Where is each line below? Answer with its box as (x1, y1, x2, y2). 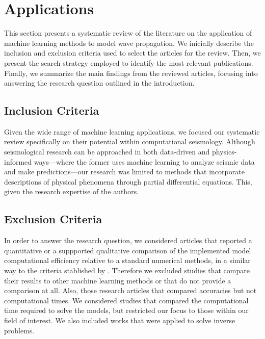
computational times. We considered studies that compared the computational (4, 295, 249, 305)
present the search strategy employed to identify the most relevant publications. (4, 57, 253, 68)
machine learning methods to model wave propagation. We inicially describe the (4, 37, 254, 48)
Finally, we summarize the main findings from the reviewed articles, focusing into (4, 67, 258, 78)
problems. (4, 325, 35, 335)
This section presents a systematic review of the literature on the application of (4, 28, 252, 38)
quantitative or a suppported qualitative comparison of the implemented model (4, 245, 251, 255)
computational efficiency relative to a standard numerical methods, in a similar (4, 255, 251, 266)
